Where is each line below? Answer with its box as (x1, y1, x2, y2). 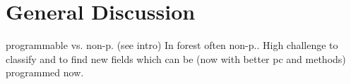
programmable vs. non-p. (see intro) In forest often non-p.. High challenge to (6, 38, 338, 52)
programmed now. (6, 65, 84, 80)
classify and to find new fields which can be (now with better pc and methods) (6, 51, 346, 66)
